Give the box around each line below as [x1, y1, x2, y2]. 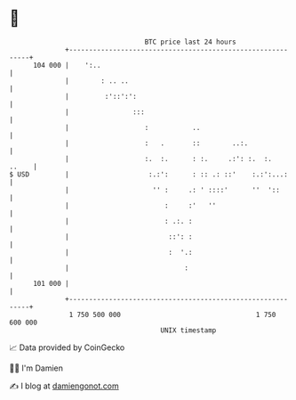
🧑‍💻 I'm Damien [9, 363, 64, 373]
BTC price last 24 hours [144, 37, 237, 46]
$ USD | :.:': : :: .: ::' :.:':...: [9, 169, 289, 179]
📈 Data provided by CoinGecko [9, 342, 125, 353]
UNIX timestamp [160, 325, 217, 335]
